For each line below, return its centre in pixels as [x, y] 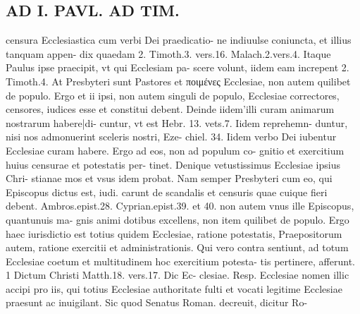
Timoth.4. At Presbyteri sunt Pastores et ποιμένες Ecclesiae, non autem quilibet [178, 81]
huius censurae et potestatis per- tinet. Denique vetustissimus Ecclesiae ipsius [173, 164]
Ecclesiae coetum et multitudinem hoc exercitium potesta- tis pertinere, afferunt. [180, 261]
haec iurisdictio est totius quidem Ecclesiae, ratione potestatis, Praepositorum [174, 233]
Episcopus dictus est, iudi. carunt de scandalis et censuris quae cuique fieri [167, 192]
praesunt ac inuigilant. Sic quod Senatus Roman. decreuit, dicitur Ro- [157, 302]
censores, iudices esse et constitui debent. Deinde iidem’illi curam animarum [170, 109]
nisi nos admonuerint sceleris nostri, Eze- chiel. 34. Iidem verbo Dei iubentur [171, 137]
